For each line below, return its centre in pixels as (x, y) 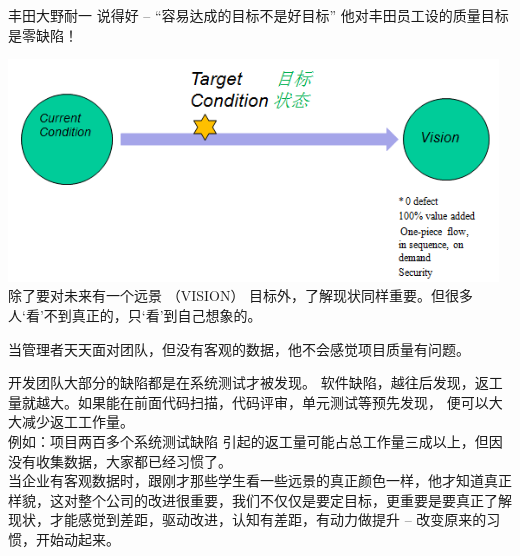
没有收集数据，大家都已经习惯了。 (120, 460)
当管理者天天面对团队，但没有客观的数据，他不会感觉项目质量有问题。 (239, 348)
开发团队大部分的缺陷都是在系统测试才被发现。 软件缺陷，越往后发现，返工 (255, 382)
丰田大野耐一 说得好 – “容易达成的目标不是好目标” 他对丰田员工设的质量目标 (258, 15)
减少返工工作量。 (77, 421)
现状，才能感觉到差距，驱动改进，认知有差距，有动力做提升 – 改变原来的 (247, 519)
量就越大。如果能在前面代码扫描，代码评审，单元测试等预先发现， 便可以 (248, 401)
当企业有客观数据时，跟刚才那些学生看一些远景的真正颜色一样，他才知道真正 (260, 480)
